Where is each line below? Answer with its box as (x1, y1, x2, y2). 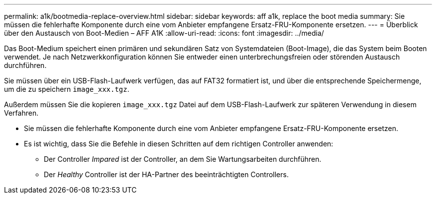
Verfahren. (4, 109, 39, 117)
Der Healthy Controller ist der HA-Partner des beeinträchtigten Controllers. (44, 170, 289, 179)
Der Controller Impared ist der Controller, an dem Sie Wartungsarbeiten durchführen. (44, 155, 322, 163)
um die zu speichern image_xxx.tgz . (4, 85, 129, 93)
